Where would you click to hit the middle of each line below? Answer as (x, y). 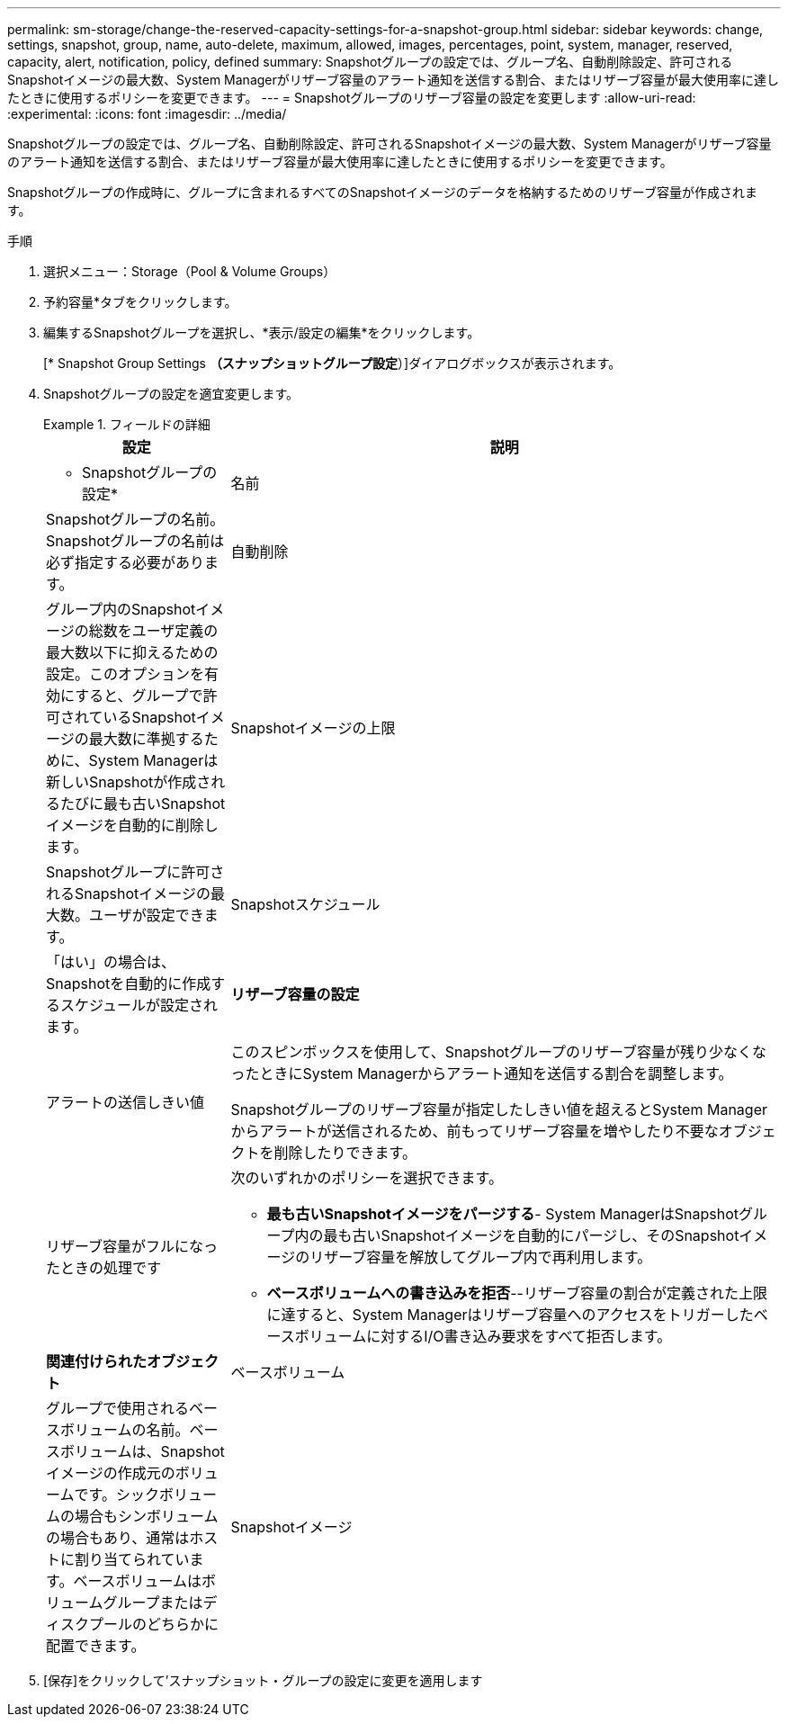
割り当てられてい (132, 1559)
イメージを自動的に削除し (132, 825)
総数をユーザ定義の (153, 631)
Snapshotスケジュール (305, 904)
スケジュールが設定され (139, 1005)
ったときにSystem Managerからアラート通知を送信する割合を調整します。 (482, 1073)
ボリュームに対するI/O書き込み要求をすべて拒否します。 (483, 1336)
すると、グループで (139, 696)
